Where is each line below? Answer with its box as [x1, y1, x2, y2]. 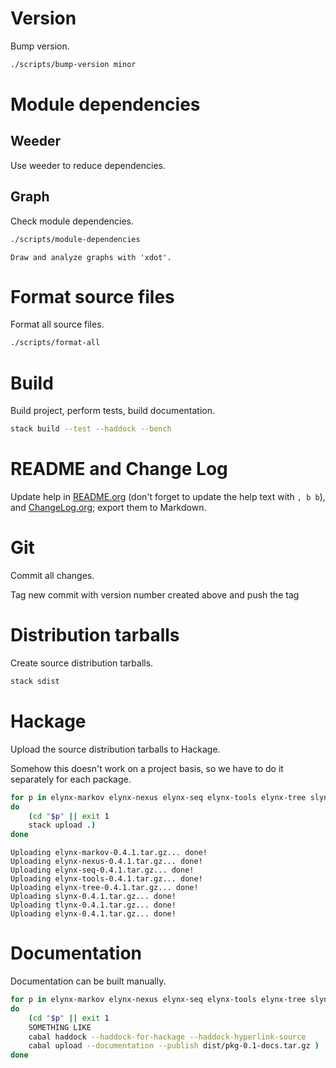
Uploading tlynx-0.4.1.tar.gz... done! [10, 900, 177, 911]
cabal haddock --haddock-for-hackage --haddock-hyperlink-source [28, 1032, 307, 1042]
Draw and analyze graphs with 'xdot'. [10, 252, 172, 262]
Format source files [10, 285, 175, 308]
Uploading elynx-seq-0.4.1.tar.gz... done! [10, 865, 195, 876]
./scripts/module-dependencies [10, 234, 141, 244]
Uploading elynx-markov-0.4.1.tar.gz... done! [10, 848, 208, 858]
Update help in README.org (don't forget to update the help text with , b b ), [10, 491, 326, 503]
